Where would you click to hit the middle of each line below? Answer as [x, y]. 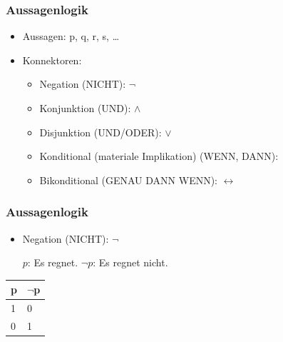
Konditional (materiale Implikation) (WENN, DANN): [159, 156]
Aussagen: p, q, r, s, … [71, 36]
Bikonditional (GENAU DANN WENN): [129, 180]
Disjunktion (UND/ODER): [101, 132]
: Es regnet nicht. [130, 262]
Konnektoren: [52, 60]
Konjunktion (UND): [85, 108]
